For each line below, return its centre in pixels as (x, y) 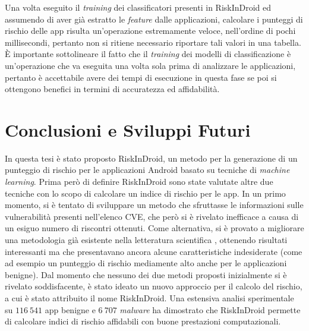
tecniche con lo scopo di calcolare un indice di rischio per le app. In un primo (145, 193)
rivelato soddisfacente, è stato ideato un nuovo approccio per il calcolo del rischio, (154, 286)
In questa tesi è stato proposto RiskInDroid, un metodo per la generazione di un (151, 158)
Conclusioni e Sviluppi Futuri (128, 129)
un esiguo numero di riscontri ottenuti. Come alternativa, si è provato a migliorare (154, 228)
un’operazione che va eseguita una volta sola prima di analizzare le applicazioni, (150, 65)
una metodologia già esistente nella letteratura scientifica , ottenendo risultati (146, 240)
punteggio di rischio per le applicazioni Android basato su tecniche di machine (147, 170)
